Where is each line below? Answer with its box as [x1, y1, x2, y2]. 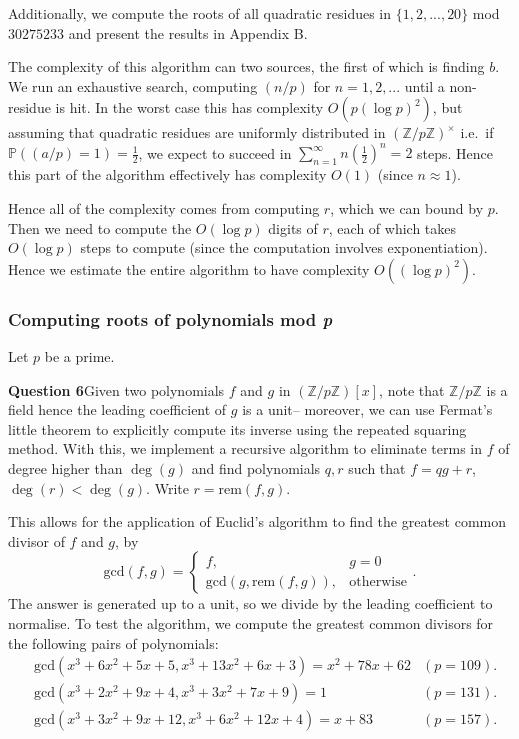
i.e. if [460, 122, 494, 143]
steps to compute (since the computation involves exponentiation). [80, 237, 488, 258]
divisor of [8, 530, 65, 551]
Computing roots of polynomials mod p [8, 306, 333, 331]
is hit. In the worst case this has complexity [55, 97, 324, 118]
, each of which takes [328, 217, 457, 238]
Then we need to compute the [8, 217, 192, 238]
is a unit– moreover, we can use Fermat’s [242, 399, 493, 420]
